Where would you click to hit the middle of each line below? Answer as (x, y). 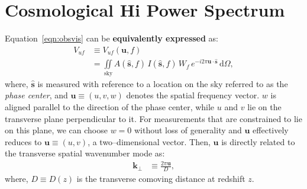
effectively (271, 130)
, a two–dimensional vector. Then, (149, 141)
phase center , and (36, 95)
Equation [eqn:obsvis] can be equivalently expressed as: (112, 38)
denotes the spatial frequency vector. (193, 95)
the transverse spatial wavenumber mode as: (85, 153)
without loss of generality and (188, 130)
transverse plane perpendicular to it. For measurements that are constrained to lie (153, 118)
